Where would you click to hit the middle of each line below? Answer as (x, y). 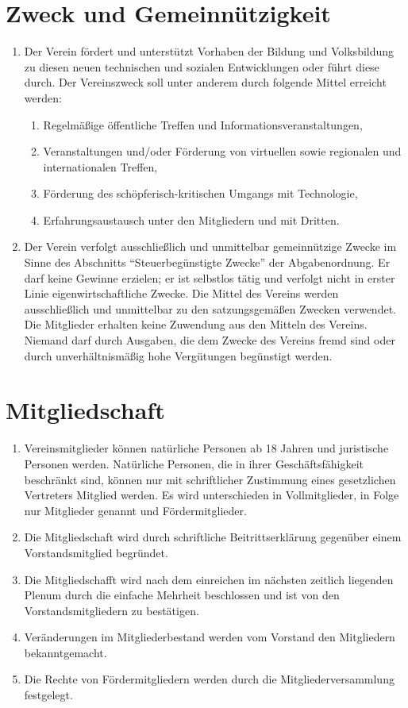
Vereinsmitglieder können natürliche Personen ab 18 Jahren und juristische (206, 448)
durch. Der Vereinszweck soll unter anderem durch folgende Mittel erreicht (205, 82)
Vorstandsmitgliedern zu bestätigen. (112, 610)
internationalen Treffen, (100, 166)
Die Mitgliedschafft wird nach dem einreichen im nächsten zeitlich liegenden (209, 579)
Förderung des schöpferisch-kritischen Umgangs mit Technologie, (200, 193)
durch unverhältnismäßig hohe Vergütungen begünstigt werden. (178, 355)
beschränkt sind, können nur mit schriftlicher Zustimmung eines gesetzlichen (210, 479)
